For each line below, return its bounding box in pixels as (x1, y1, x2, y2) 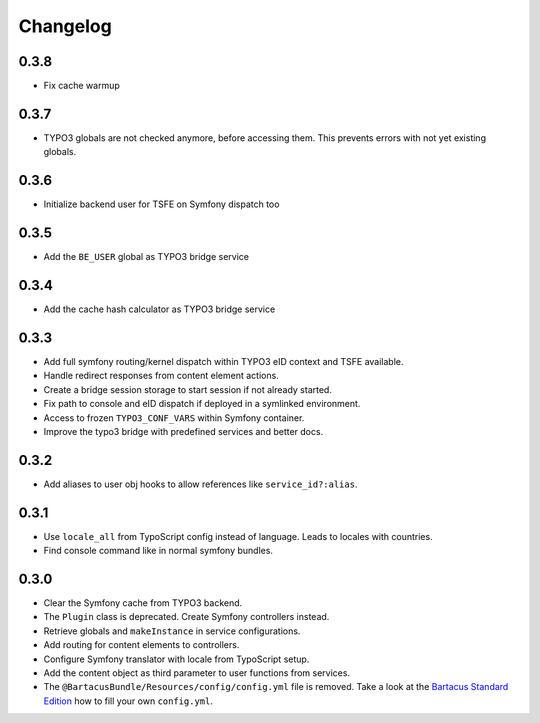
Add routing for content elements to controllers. (43, 639, 240, 651)
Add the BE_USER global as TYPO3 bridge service (43, 251, 250, 263)
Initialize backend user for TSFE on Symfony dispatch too (43, 198, 280, 210)
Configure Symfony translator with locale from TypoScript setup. (43, 653, 310, 665)
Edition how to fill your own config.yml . (43, 695, 214, 707)
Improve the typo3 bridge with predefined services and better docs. (43, 425, 324, 437)
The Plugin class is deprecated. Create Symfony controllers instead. (43, 611, 330, 623)
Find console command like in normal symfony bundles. (43, 545, 274, 557)
